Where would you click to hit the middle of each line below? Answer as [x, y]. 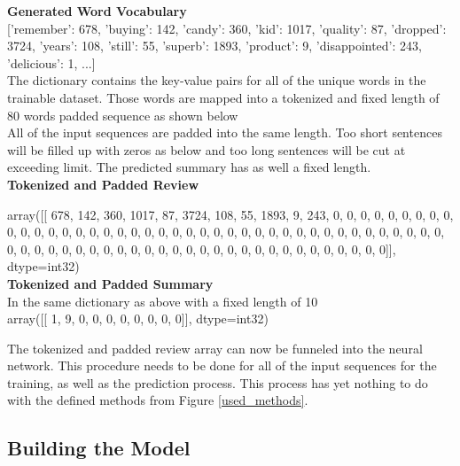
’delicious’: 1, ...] [51, 62]
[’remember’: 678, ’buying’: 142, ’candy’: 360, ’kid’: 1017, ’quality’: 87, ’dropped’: [227, 28]
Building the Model [99, 448]
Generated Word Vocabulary [97, 11]
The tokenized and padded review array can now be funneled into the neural [215, 348]
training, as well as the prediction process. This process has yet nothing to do [218, 382]
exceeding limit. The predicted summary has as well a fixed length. [189, 167]
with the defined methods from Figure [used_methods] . [158, 400]
